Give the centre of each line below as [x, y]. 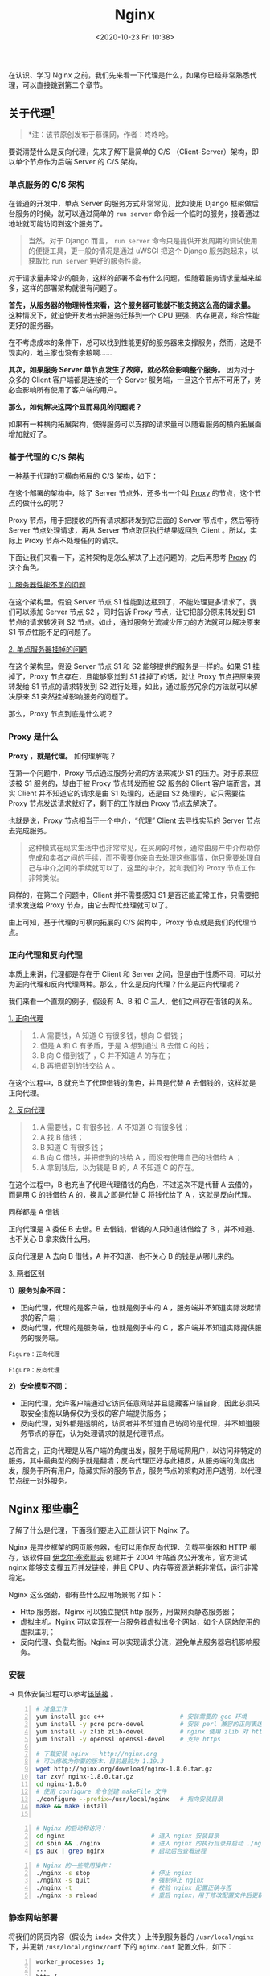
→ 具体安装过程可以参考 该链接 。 [63, 1694]
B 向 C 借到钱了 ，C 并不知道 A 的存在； [106, 1055]
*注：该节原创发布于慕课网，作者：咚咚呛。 [100, 134]
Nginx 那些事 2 [43, 1508]
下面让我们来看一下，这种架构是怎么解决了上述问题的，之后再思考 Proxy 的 [133, 558]
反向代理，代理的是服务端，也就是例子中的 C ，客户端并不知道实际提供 [137, 1327]
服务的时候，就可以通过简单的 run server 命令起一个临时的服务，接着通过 [137, 214]
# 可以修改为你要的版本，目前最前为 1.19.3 [100, 1762]
